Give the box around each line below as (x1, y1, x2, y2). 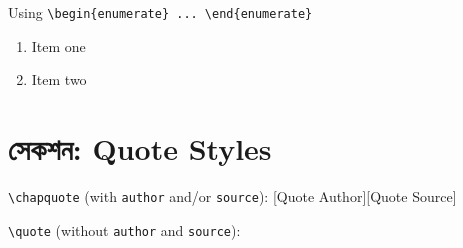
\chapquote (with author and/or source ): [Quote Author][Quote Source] (8, 185, 457, 206)
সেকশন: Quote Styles (8, 128, 272, 169)
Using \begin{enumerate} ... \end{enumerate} (8, 2, 313, 22)
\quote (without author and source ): (8, 219, 241, 240)
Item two (31, 69, 87, 90)
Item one (31, 35, 86, 56)
